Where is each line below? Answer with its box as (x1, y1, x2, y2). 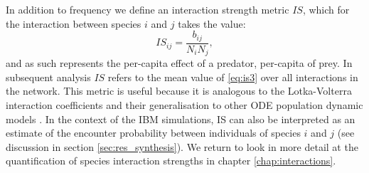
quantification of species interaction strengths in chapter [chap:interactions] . (6, 153, 336, 168)
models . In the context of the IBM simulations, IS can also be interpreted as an (6, 111, 355, 126)
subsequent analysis (6, 69, 91, 84)
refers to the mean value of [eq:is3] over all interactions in (107, 69, 358, 84)
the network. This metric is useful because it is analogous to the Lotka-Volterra (6, 83, 352, 98)
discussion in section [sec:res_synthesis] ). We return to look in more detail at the (6, 139, 358, 154)
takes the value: (178, 16, 246, 31)
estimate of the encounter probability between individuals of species (6, 125, 301, 140)
